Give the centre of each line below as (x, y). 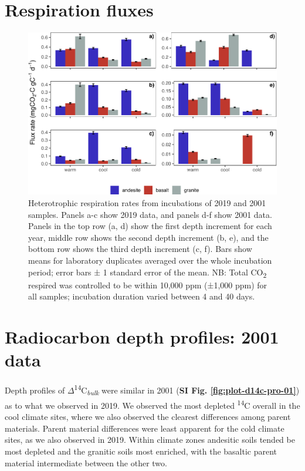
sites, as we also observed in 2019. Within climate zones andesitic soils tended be (150, 440)
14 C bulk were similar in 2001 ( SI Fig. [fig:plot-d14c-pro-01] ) (187, 390)
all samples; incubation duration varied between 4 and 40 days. (142, 296)
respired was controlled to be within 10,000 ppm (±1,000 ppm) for (148, 285)
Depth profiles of (35, 390)
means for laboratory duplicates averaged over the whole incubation (150, 260)
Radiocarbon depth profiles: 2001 (142, 337)
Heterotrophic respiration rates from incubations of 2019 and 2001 (147, 203)
